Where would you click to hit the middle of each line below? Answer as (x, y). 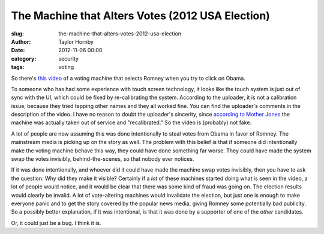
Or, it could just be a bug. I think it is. (56, 223)
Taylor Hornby (76, 41)
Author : (21, 41)
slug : (17, 34)
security (69, 58)
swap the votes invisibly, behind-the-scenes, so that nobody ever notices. (103, 159)
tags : (18, 67)
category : (24, 58)
